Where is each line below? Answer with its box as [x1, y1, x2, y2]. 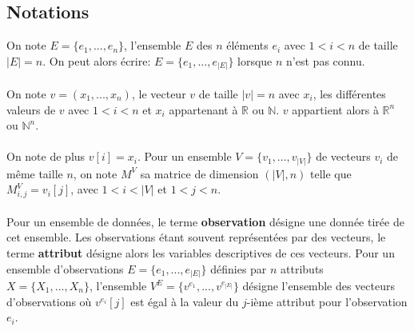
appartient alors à [292, 101, 379, 118]
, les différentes [312, 85, 386, 102]
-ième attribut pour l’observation [246, 293, 408, 309]
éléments [226, 37, 269, 54]
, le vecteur [131, 85, 186, 102]
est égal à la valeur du [130, 293, 239, 309]
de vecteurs [316, 148, 371, 165]
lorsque [237, 52, 273, 69]
